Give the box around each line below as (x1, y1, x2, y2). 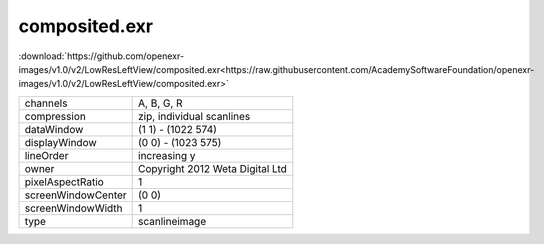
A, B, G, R (138, 96, 184, 110)
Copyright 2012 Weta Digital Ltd (138, 161, 287, 175)
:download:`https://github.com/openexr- (18, 50, 185, 62)
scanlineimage (138, 214, 207, 228)
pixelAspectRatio (24, 175, 104, 189)
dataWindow (24, 122, 84, 136)
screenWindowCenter (24, 188, 127, 202)
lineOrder (24, 148, 69, 162)
